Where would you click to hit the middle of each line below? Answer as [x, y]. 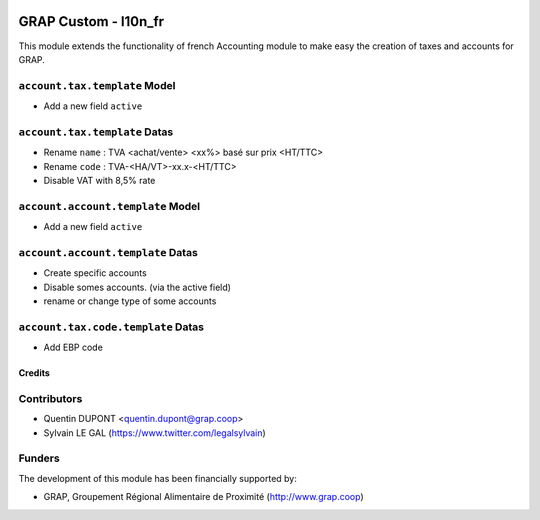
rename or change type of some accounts [130, 301]
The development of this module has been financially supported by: [157, 478]
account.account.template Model [109, 206]
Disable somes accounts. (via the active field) [137, 287]
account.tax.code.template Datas [111, 327]
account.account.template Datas [108, 252]
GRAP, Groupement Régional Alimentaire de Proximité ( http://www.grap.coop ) [203, 497]
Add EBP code [73, 347]
